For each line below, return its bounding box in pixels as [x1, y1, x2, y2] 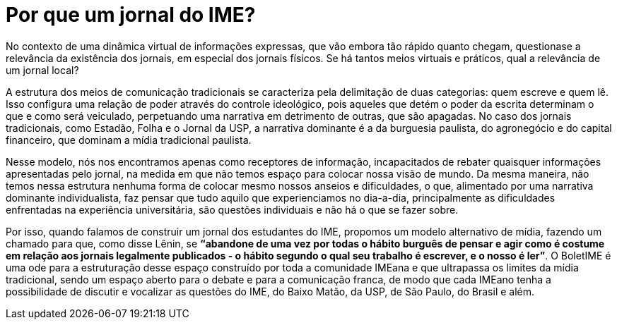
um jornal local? [6, 63, 79, 76]
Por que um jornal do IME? [6, 3, 256, 27]
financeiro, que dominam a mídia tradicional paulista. [6, 133, 252, 146]
